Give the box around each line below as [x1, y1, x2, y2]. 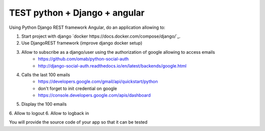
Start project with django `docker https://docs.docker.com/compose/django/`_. [21, 33, 181, 39]
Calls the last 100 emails [21, 71, 71, 78]
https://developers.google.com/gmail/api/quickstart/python [38, 79, 158, 85]
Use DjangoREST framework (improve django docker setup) [21, 40, 142, 46]
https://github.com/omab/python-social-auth [38, 56, 129, 62]
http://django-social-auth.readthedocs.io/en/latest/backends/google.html [38, 63, 186, 68]
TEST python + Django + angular [9, 7, 145, 18]
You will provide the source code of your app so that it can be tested [9, 119, 148, 125]
